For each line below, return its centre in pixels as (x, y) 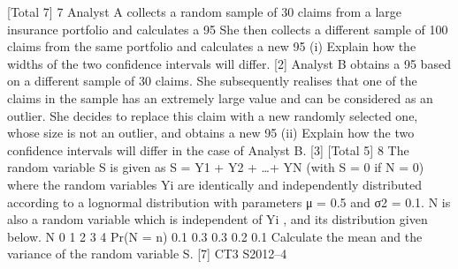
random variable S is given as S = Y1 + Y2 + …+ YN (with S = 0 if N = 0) (216, 167)
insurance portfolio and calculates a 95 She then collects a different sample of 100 (228, 29)
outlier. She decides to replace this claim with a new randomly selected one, (213, 115)
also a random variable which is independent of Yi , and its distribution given (218, 219)
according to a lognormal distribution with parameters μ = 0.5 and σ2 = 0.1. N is (229, 202)
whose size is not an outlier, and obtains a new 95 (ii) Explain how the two (211, 133)
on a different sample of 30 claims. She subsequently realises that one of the (212, 81)
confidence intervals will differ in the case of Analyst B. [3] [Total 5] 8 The (208, 149)
